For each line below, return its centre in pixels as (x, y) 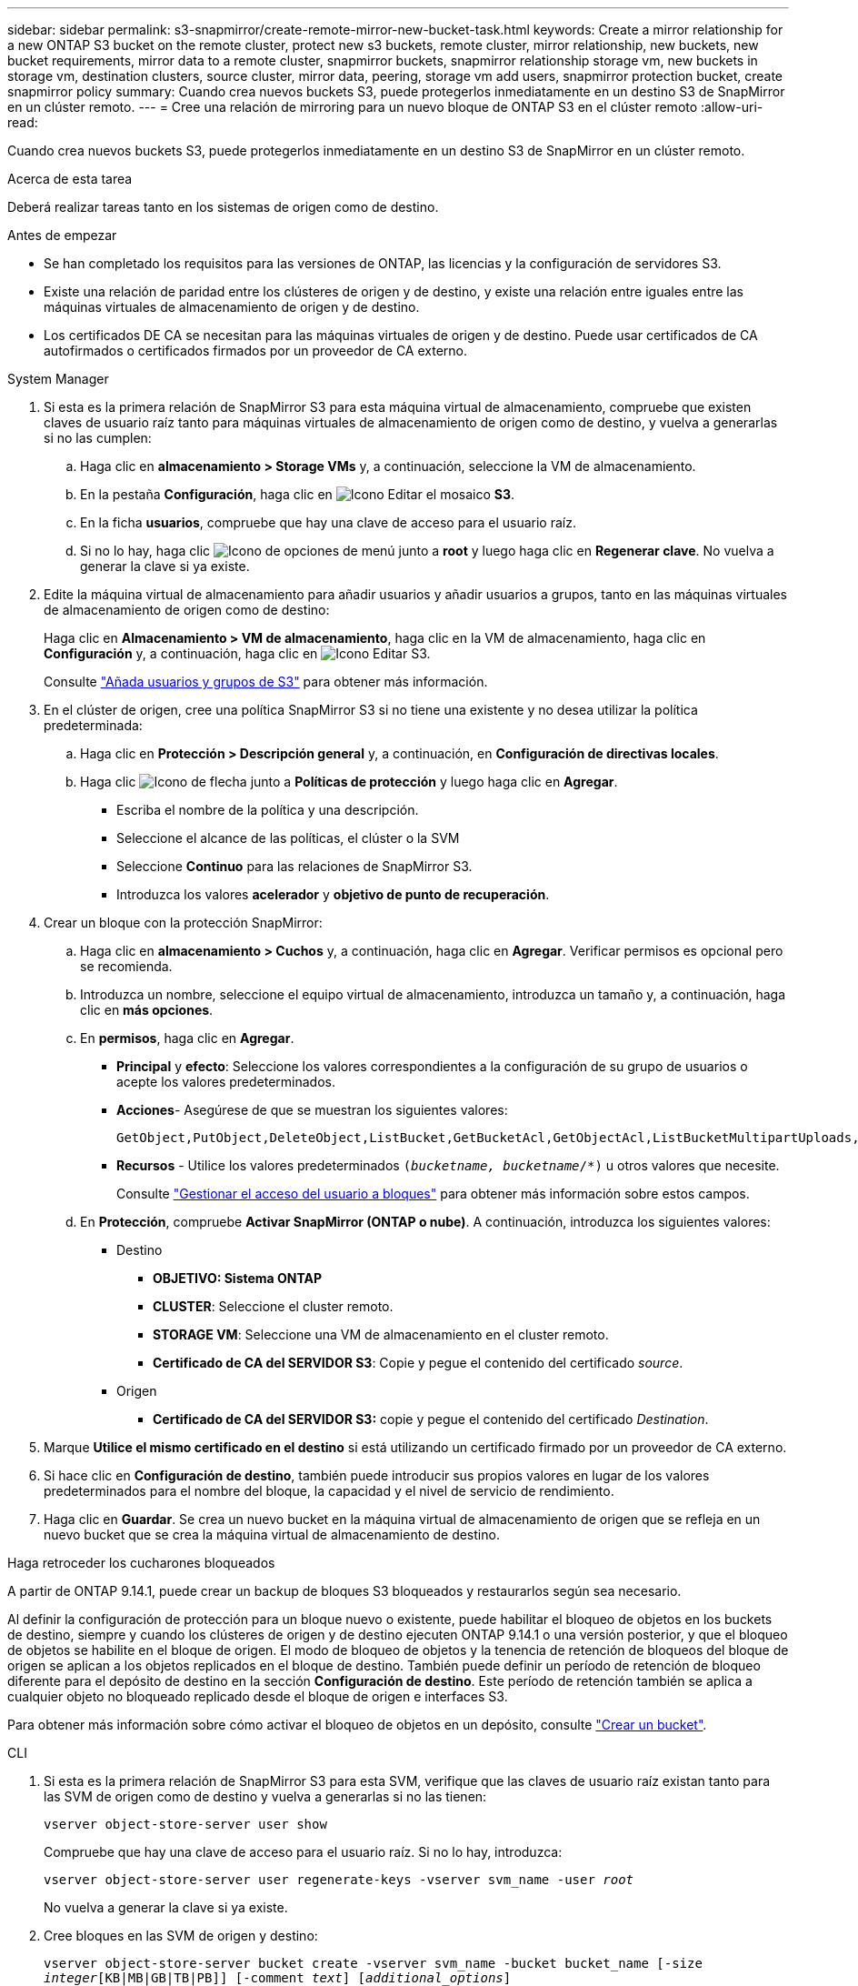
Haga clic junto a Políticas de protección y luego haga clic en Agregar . (349, 782)
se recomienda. (126, 966)
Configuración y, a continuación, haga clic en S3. (237, 653)
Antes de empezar (62, 235)
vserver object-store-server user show (185, 1824)
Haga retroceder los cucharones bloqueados (141, 1563)
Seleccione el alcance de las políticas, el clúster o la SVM (288, 838)
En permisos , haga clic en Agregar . (187, 1038)
